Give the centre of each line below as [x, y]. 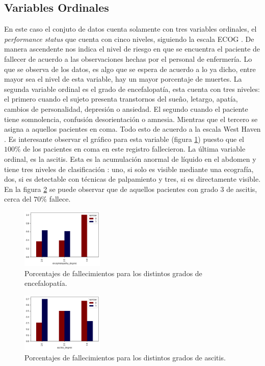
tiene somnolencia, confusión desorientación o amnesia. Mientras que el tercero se [131, 119]
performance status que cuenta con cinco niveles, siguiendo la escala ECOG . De [129, 39]
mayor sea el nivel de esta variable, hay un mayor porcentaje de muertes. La [123, 79]
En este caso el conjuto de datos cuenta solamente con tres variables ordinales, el [130, 29]
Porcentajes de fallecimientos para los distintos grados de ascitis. [125, 357]
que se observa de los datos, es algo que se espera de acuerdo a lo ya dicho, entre [130, 69]
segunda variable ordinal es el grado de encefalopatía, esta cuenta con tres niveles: [132, 89]
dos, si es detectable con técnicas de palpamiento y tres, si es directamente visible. [132, 179]
